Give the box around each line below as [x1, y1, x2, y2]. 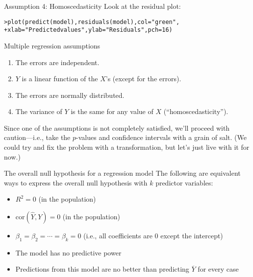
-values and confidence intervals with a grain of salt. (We [76, 132, 247, 142]
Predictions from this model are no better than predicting [15, 264, 189, 274]
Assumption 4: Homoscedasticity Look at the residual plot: [4, 1, 181, 11]
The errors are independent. [15, 57, 100, 67]
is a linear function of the [22, 73, 98, 84]
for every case [198, 264, 239, 274]
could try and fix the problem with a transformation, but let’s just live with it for [4, 142, 250, 152]
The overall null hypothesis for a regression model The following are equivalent [4, 168, 241, 178]
